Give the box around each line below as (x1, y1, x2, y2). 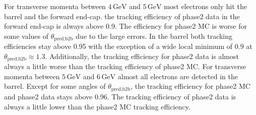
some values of (4, 30, 49, 41)
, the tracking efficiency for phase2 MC (131, 81, 250, 91)
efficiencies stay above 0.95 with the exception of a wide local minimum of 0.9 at (4, 41, 252, 51)
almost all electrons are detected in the (117, 71, 238, 81)
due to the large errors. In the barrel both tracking (76, 30, 233, 41)
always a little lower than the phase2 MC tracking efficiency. (4, 101, 190, 111)
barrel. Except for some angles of (4, 81, 106, 91)
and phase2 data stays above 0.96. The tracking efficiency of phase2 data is (4, 91, 236, 101)
